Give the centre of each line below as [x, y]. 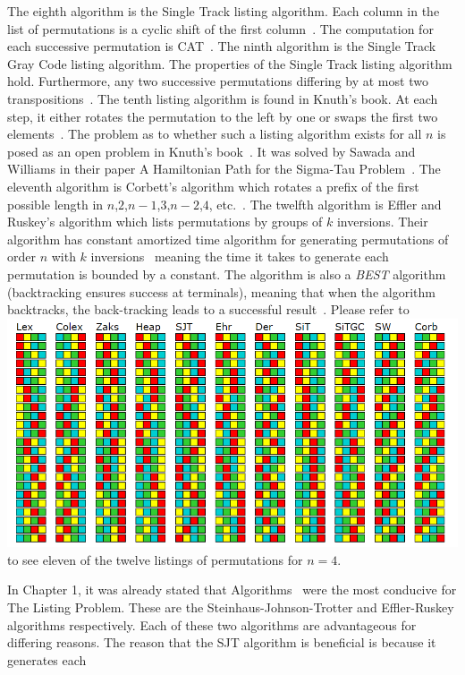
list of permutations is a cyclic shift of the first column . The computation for [220, 28]
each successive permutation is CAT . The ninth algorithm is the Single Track [222, 46]
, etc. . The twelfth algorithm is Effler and [325, 204]
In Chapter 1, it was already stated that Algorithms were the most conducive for [232, 590]
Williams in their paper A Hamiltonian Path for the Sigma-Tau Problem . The [224, 169]
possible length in [55, 204]
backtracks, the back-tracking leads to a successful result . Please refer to [208, 309]
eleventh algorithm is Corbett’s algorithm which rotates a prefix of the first [213, 186]
